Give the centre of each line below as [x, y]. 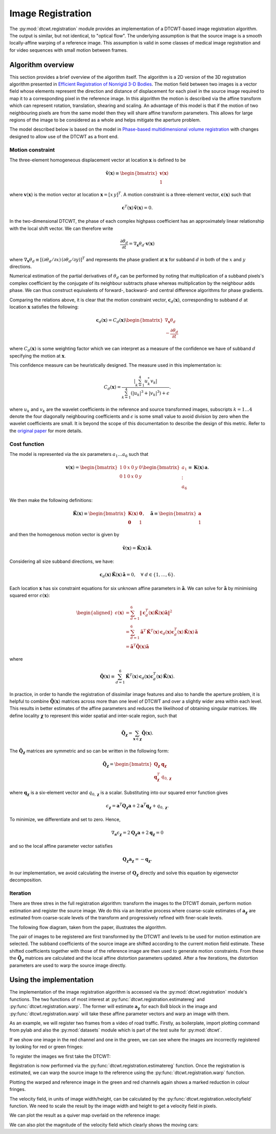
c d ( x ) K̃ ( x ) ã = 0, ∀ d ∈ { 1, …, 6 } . [137, 575]
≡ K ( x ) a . [199, 468]
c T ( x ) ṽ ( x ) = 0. [137, 207]
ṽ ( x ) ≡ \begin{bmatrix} [132, 173]
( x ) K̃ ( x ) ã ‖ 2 [160, 612]
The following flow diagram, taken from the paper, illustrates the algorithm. [88, 927]
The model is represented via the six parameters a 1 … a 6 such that [79, 455]
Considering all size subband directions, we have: [62, 561]
